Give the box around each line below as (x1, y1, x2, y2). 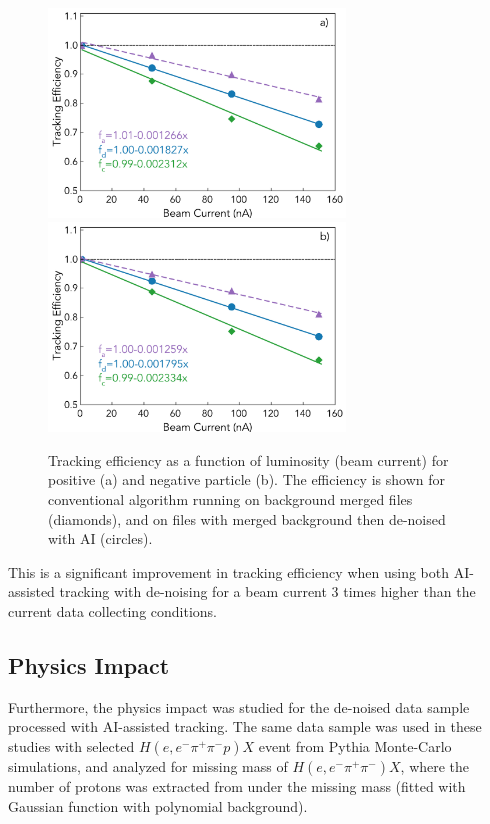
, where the (400, 755, 470, 776)
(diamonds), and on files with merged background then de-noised (48, 508, 446, 529)
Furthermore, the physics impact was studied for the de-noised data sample (8, 696, 470, 717)
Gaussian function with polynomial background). (8, 795, 308, 816)
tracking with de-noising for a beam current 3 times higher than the (59, 581, 476, 602)
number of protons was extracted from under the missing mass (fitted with (8, 775, 466, 796)
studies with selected (8, 735, 135, 756)
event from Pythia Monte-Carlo (258, 735, 452, 756)
